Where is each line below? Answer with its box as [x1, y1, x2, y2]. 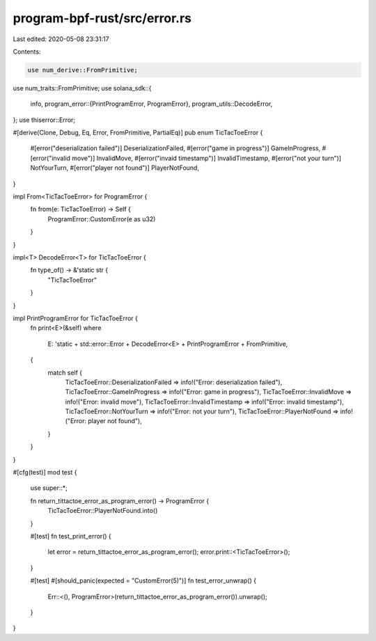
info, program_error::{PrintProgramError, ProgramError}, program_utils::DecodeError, [30, 100, 273, 108]
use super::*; [30, 484, 68, 492]
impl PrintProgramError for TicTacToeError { [13, 314, 139, 322]
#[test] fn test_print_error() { [30, 532, 111, 540]
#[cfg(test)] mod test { [13, 468, 77, 477]
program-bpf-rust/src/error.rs [13, 10, 191, 26]
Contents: [13, 47, 41, 56]
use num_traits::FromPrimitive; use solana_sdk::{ [13, 84, 152, 92]
